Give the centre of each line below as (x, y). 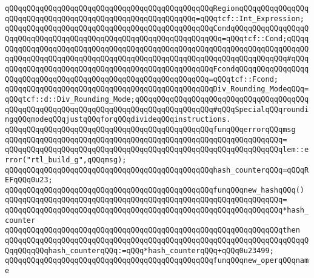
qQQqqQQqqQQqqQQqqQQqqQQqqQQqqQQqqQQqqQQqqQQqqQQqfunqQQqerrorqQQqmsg (150, 129)
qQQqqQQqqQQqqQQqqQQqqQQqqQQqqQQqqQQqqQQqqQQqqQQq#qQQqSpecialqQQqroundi (157, 109)
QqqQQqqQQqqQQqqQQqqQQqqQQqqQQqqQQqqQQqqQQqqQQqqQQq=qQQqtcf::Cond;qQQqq (157, 38)
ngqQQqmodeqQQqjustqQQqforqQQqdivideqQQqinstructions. (118, 120)
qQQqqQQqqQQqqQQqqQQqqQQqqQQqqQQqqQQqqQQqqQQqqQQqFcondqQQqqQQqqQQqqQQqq (157, 69)
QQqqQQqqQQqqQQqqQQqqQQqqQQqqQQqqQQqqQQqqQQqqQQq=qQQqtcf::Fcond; (142, 79)
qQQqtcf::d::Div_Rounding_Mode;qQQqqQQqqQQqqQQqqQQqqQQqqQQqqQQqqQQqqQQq (157, 99)
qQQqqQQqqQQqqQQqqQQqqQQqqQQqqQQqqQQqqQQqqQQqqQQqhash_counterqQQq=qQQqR (157, 170)
